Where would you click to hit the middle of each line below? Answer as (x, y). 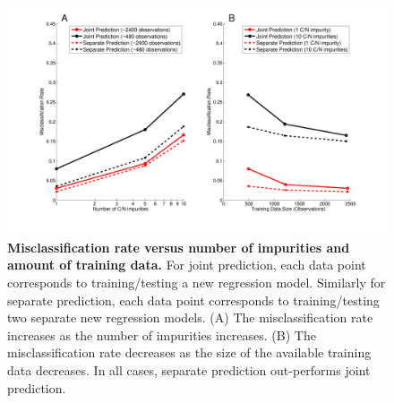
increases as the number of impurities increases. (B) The (162, 334)
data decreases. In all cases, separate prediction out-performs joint (189, 369)
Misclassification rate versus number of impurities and (179, 247)
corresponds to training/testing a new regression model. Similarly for (197, 283)
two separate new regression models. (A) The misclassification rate (190, 317)
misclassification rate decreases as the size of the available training (189, 352)
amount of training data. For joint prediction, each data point (187, 265)
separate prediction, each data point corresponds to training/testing (193, 300)
